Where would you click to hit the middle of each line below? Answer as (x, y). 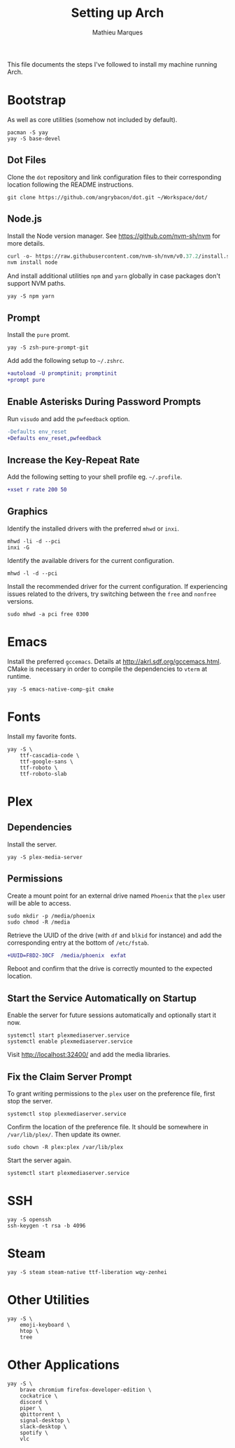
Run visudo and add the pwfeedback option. (69, 418)
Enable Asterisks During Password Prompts (104, 402)
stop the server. (30, 1101)
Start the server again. (40, 1160)
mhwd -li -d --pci (34, 541)
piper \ (31, 1408)
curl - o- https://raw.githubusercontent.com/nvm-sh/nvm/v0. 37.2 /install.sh (120, 256)
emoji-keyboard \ (45, 1324)
